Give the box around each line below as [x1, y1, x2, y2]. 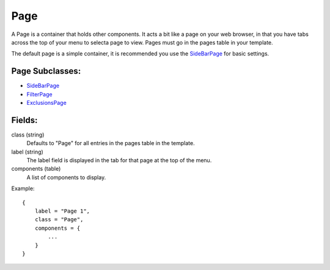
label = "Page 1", [34, 208, 90, 215]
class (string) [11, 131, 45, 138]
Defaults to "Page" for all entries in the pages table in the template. [26, 140, 195, 147]
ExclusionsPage [26, 99, 67, 107]
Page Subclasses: [11, 66, 81, 76]
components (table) [11, 165, 61, 172]
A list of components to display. [26, 174, 106, 181]
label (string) [11, 148, 44, 155]
